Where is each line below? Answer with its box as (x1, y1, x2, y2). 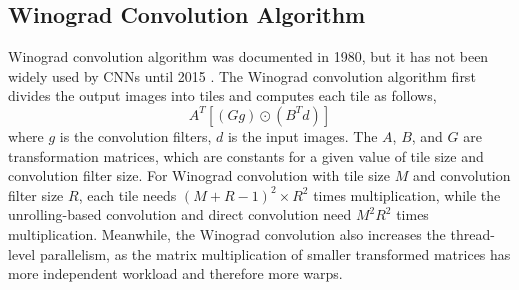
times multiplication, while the (313, 184, 501, 205)
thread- (450, 223, 495, 244)
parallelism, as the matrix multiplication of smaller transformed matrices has (39, 243, 511, 264)
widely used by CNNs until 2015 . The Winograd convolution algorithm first (8, 65, 476, 86)
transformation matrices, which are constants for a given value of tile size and (8, 145, 484, 166)
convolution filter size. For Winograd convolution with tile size (8, 165, 390, 186)
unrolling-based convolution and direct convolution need (8, 204, 352, 225)
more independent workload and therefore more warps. (8, 263, 343, 284)
